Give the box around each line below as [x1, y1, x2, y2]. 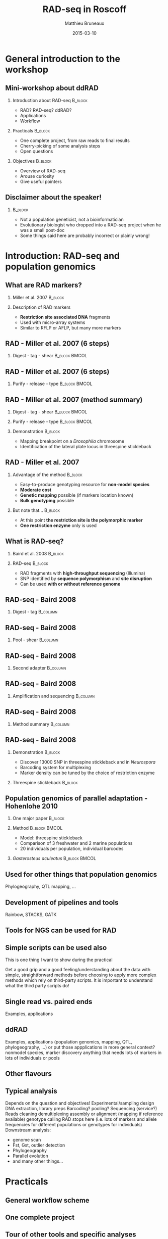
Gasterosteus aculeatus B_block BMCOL [12, 855, 97, 862]
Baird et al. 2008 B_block [12, 550, 64, 556]
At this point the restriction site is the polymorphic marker [20, 517, 143, 523]
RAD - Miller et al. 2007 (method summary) [5, 395, 143, 404]
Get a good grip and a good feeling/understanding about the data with [5, 967, 151, 973]
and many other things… [12, 1158, 63, 1164]
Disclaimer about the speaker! [5, 193, 102, 202]
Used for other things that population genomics [5, 870, 157, 879]
